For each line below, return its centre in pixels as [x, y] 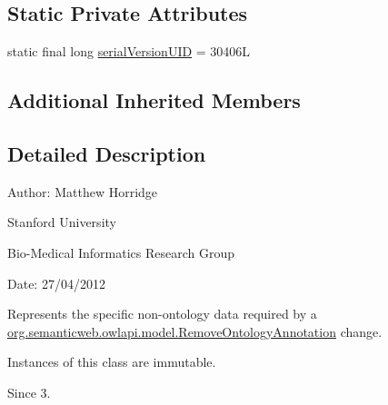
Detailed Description [107, 153]
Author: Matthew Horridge [83, 191]
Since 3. [29, 392]
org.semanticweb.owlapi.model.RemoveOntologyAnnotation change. [195, 331]
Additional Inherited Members [154, 100]
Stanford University [62, 222]
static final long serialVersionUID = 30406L [129, 51]
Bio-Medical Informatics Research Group [121, 252]
